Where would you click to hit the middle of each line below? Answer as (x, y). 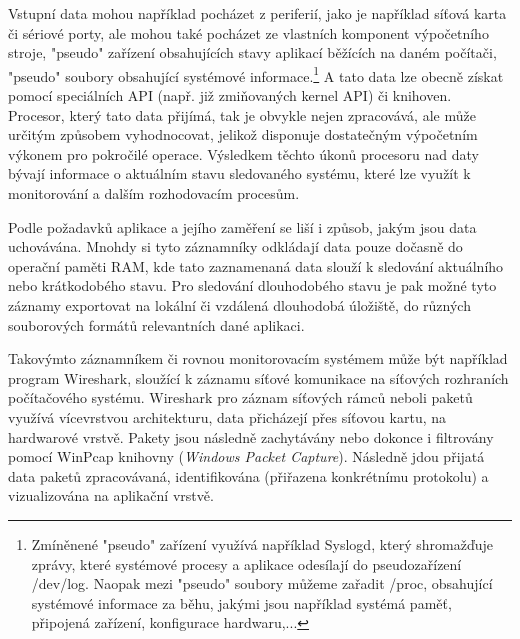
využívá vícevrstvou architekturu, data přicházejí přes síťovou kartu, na (227, 416)
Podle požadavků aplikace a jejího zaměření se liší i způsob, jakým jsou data (242, 226)
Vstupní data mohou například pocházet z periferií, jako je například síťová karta (257, 13)
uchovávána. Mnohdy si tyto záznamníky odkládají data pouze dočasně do (235, 246)
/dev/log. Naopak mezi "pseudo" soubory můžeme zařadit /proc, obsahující (262, 583)
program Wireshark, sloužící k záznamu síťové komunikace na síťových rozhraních (258, 377)
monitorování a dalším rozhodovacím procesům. (154, 193)
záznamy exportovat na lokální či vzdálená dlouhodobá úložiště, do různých (239, 304)
